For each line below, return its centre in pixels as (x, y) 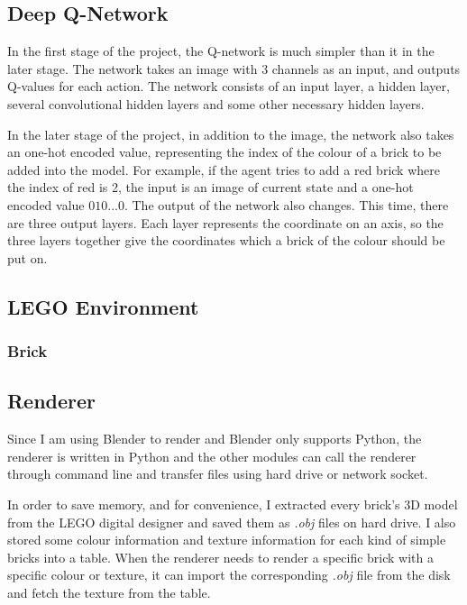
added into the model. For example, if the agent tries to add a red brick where (224, 169)
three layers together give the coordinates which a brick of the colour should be (226, 240)
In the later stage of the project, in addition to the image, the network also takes (231, 134)
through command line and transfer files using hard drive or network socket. (218, 474)
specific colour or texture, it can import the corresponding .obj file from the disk (229, 575)
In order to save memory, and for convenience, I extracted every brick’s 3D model (233, 504)
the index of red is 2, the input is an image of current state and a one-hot (211, 187)
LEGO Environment (103, 306)
